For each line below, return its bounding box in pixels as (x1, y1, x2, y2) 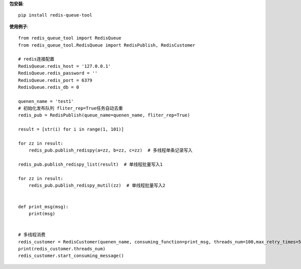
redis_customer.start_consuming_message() (18, 253, 124, 258)
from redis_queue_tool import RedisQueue (18, 35, 121, 41)
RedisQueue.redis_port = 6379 (18, 77, 93, 83)
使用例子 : (9, 23, 29, 30)
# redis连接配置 (18, 56, 55, 62)
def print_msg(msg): (18, 204, 69, 209)
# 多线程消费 (18, 232, 46, 238)
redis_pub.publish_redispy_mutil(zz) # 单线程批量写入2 (28, 183, 166, 188)
